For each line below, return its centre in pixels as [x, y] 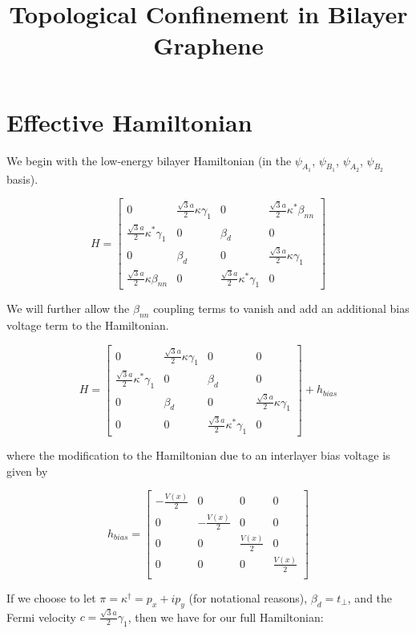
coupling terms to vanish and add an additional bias [281, 308]
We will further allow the [68, 308]
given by [27, 471]
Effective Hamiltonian [129, 122]
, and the [370, 597]
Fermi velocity [41, 617]
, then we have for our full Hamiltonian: [226, 617]
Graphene [208, 45]
